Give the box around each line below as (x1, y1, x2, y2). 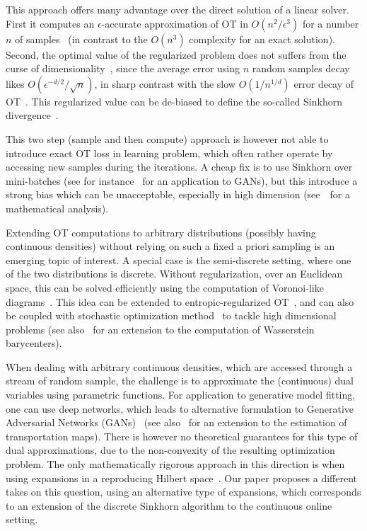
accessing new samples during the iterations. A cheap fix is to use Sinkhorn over (6, 159, 353, 174)
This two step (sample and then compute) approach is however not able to (6, 131, 329, 146)
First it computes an (6, 16, 95, 30)
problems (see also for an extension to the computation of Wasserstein (6, 321, 315, 336)
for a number (302, 16, 359, 30)
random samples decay (252, 61, 350, 76)
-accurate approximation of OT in (101, 16, 248, 30)
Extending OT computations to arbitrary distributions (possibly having (6, 224, 316, 239)
